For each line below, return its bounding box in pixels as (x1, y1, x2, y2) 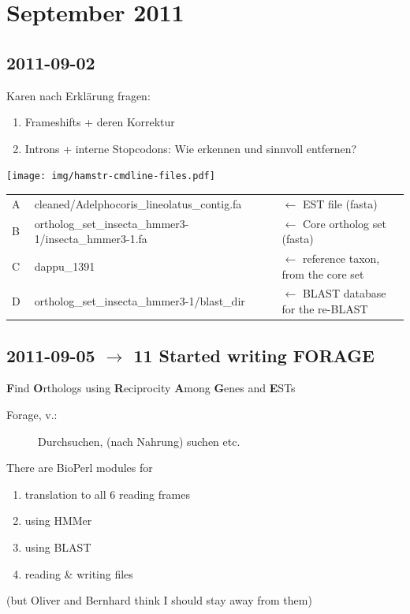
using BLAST (24, 538, 91, 555)
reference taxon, (302, 250, 380, 267)
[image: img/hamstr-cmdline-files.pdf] (6, 170, 215, 182)
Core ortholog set (302, 215, 386, 231)
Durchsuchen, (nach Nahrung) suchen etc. (38, 432, 240, 449)
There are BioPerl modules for (6, 459, 153, 476)
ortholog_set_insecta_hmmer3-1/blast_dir (34, 293, 245, 309)
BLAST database (302, 285, 386, 301)
